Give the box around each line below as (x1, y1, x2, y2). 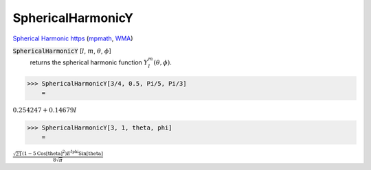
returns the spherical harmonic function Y (30, 58, 148, 66)
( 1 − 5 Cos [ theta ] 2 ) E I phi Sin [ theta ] (21, 149, 103, 157)
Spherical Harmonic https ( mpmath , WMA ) (12, 34, 133, 42)
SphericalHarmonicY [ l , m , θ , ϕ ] (12, 47, 111, 55)
